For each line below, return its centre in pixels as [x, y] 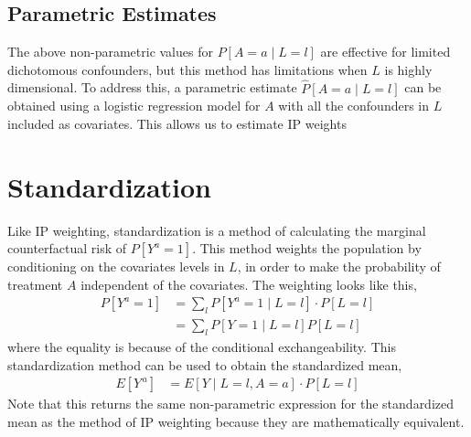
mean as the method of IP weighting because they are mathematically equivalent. [236, 421]
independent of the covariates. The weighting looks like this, [249, 284]
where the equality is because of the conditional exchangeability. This [202, 346]
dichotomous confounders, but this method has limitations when [187, 69]
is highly [408, 69]
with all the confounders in [354, 106]
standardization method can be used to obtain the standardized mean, [205, 364]
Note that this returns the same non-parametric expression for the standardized [231, 404]
